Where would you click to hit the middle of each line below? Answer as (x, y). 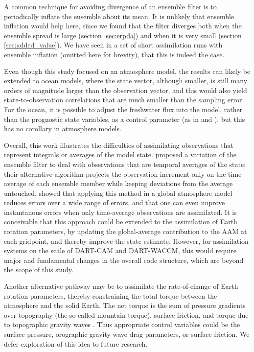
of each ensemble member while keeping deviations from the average (131, 183)
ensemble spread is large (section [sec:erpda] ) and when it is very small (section (123, 35)
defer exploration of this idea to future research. (76, 343)
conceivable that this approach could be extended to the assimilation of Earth (121, 222)
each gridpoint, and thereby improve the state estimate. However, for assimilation (126, 241)
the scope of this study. (39, 270)
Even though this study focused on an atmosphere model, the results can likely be (127, 71)
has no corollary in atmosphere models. (63, 129)
